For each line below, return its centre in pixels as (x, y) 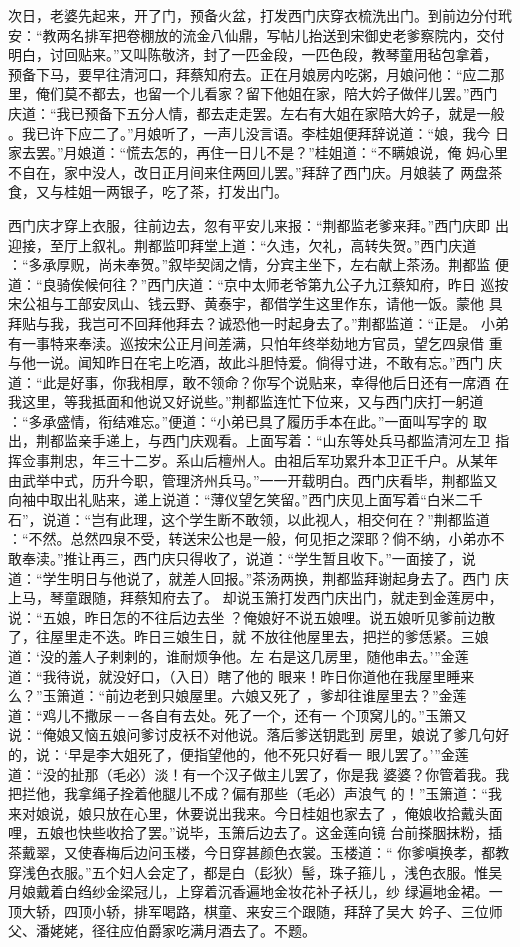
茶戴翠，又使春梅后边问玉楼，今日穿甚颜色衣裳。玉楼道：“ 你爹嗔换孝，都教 (259, 851)
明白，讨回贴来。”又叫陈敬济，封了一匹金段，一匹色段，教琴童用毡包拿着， (253, 54)
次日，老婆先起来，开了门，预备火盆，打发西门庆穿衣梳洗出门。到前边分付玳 (260, 15)
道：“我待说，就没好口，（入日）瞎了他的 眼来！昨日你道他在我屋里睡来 (241, 675)
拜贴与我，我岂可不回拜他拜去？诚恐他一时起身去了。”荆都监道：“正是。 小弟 (258, 322)
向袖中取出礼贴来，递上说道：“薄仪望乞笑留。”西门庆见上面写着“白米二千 (245, 499)
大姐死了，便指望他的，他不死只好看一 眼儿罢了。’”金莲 (289, 753)
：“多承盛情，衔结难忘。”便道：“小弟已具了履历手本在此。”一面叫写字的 (238, 420)
